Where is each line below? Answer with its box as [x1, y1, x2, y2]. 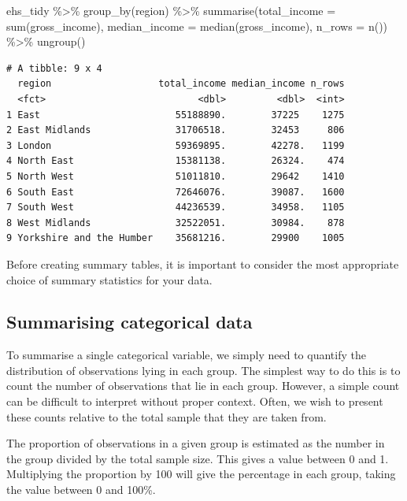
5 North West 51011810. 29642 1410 [6, 170, 345, 182]
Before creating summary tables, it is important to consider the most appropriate [6, 255, 399, 272]
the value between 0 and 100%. [6, 481, 156, 498]
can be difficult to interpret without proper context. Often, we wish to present [6, 393, 383, 410]
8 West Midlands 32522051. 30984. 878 [6, 217, 345, 228]
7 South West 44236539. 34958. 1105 [6, 202, 345, 213]
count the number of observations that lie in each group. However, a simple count [6, 377, 400, 394]
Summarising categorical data [6, 310, 253, 334]
